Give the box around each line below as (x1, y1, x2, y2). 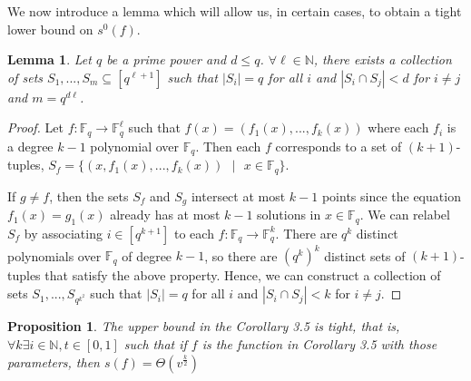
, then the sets (49, 186, 129, 205)
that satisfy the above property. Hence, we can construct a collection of (44, 266, 441, 285)
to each (173, 223, 214, 242)
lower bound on (7, 19, 93, 38)
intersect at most (191, 186, 286, 205)
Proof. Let (7, 118, 64, 137)
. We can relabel (359, 205, 450, 224)
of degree (122, 246, 172, 265)
